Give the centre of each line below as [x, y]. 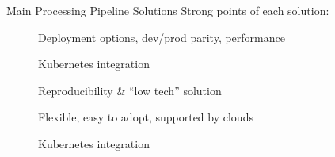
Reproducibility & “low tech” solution [130, 90]
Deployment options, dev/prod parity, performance [162, 37]
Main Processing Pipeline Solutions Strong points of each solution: [168, 10]
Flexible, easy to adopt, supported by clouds [146, 117]
